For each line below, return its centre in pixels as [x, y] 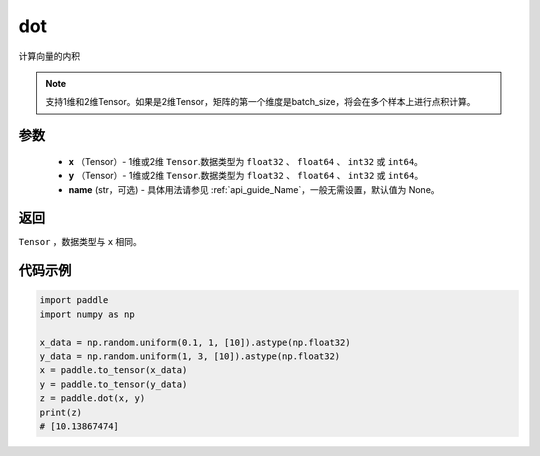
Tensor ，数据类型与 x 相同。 [80, 242]
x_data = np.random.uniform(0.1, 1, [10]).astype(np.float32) [195, 342]
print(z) [61, 412]
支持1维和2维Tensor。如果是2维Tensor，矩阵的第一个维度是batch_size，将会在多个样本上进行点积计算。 [260, 102]
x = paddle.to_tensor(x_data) [113, 370]
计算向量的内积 [49, 56]
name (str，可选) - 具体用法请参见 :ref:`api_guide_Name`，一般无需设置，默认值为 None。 [254, 189]
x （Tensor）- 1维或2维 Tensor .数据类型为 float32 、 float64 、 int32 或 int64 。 [246, 161]
